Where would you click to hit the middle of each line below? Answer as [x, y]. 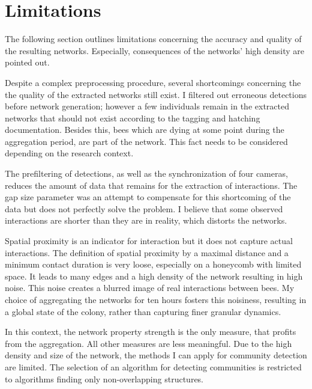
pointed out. [27, 62]
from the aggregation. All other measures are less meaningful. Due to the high [148, 343]
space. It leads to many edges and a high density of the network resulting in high [154, 276]
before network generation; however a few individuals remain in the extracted [147, 106]
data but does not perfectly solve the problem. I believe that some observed [144, 208]
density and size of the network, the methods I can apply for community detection [156, 355]
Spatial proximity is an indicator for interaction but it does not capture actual [149, 241]
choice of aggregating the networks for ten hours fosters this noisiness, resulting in [156, 299]
